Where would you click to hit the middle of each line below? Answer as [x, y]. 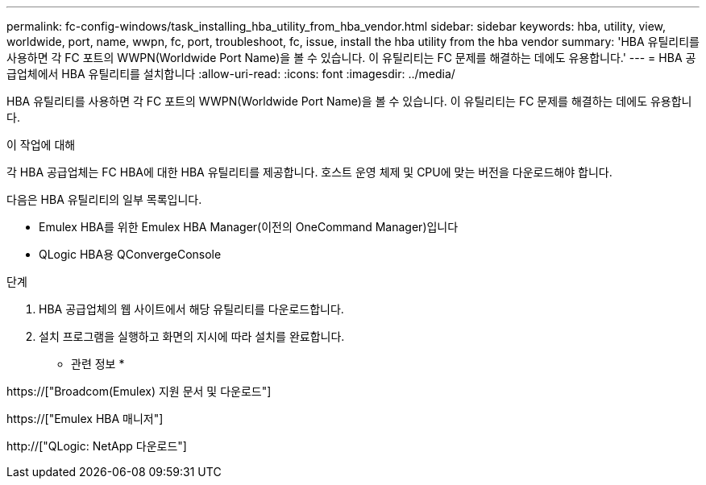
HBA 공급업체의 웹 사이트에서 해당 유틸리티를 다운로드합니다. [191, 309]
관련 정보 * [98, 364]
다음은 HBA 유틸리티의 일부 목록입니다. [104, 199]
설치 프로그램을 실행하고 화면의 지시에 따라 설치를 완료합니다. [192, 336]
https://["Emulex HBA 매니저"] [85, 419]
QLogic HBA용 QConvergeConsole [130, 254]
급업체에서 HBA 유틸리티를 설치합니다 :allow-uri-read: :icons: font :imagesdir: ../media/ [231, 74]
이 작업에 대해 [41, 145]
